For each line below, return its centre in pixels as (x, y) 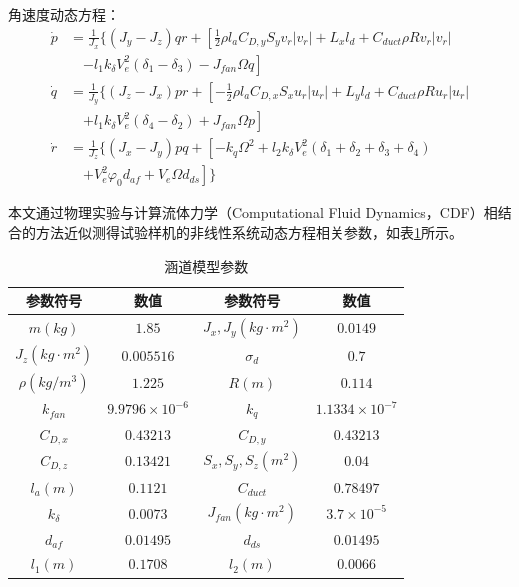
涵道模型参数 (206, 265)
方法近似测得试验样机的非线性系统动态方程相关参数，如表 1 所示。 (249, 232)
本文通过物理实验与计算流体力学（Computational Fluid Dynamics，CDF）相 (253, 212)
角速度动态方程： (64, 14)
